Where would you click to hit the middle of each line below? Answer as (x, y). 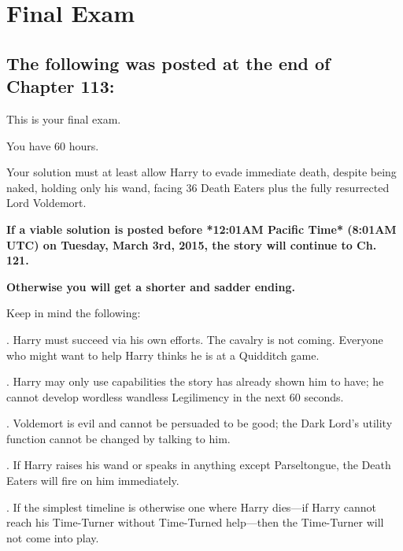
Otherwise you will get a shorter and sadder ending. (151, 286)
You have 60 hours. (53, 145)
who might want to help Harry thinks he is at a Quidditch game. (163, 355)
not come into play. (53, 537)
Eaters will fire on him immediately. (93, 481)
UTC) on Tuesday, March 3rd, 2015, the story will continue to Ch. (192, 244)
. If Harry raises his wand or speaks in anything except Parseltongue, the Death (199, 465)
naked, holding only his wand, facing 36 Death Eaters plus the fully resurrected (198, 187)
